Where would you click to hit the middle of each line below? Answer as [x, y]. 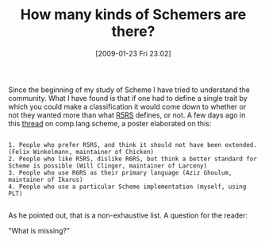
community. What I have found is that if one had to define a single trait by [128, 98]
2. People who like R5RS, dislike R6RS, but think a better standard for [133, 159]
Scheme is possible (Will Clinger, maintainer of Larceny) [108, 166]
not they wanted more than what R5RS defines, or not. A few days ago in [127, 115]
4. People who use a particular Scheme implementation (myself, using [127, 187]
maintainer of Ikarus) [46, 179]
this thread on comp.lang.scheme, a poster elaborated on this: [110, 123]
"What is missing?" [39, 230]
